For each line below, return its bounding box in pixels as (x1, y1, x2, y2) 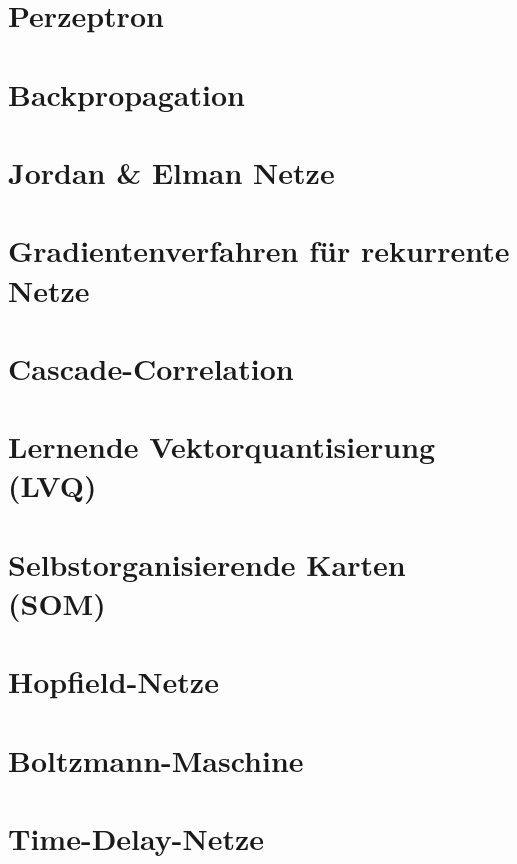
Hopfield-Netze (8, 661, 219, 702)
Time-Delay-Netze (8, 818, 265, 859)
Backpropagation (8, 73, 245, 114)
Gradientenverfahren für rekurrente (8, 230, 510, 271)
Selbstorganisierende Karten (8, 543, 406, 584)
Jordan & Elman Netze (8, 151, 335, 192)
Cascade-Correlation (8, 347, 294, 388)
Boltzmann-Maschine (8, 739, 304, 780)
